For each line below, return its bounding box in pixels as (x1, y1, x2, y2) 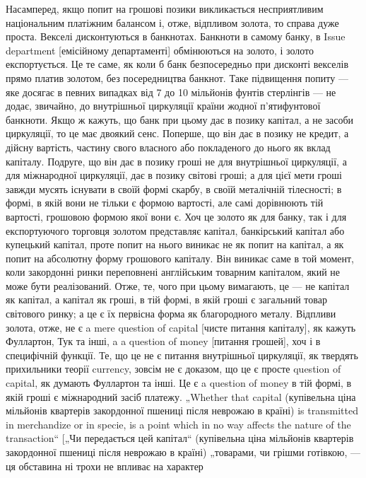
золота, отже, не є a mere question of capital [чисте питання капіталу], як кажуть (6, 320, 356, 334)
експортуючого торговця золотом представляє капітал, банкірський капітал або (6, 223, 345, 238)
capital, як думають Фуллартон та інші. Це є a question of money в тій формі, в (6, 375, 352, 390)
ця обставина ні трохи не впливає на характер (6, 458, 203, 473)
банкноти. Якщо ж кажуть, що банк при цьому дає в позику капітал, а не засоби (6, 112, 354, 127)
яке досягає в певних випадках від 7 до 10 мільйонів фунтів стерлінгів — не (6, 84, 336, 99)
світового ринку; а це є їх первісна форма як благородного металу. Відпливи (6, 306, 336, 321)
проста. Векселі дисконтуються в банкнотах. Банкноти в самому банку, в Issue (6, 29, 346, 44)
